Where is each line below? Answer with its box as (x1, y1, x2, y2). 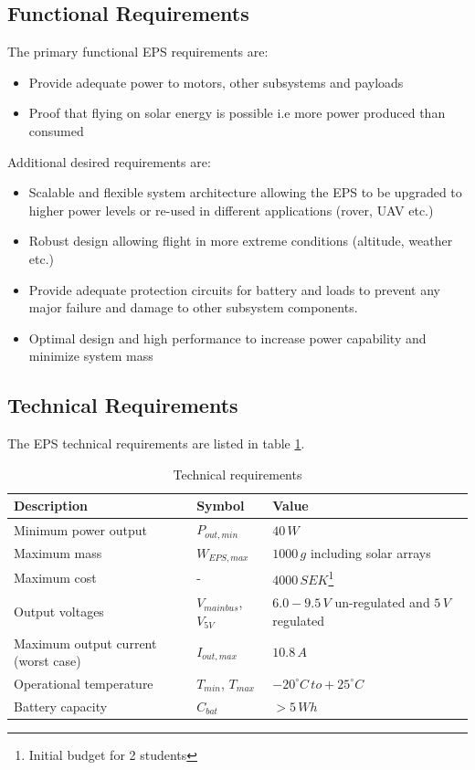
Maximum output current (14, 633, 157, 652)
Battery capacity (14, 696, 108, 715)
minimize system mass (28, 346, 153, 365)
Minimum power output (14, 520, 147, 539)
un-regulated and (334, 593, 430, 612)
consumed (28, 121, 84, 140)
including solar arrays (310, 543, 431, 563)
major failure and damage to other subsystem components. (28, 298, 358, 317)
